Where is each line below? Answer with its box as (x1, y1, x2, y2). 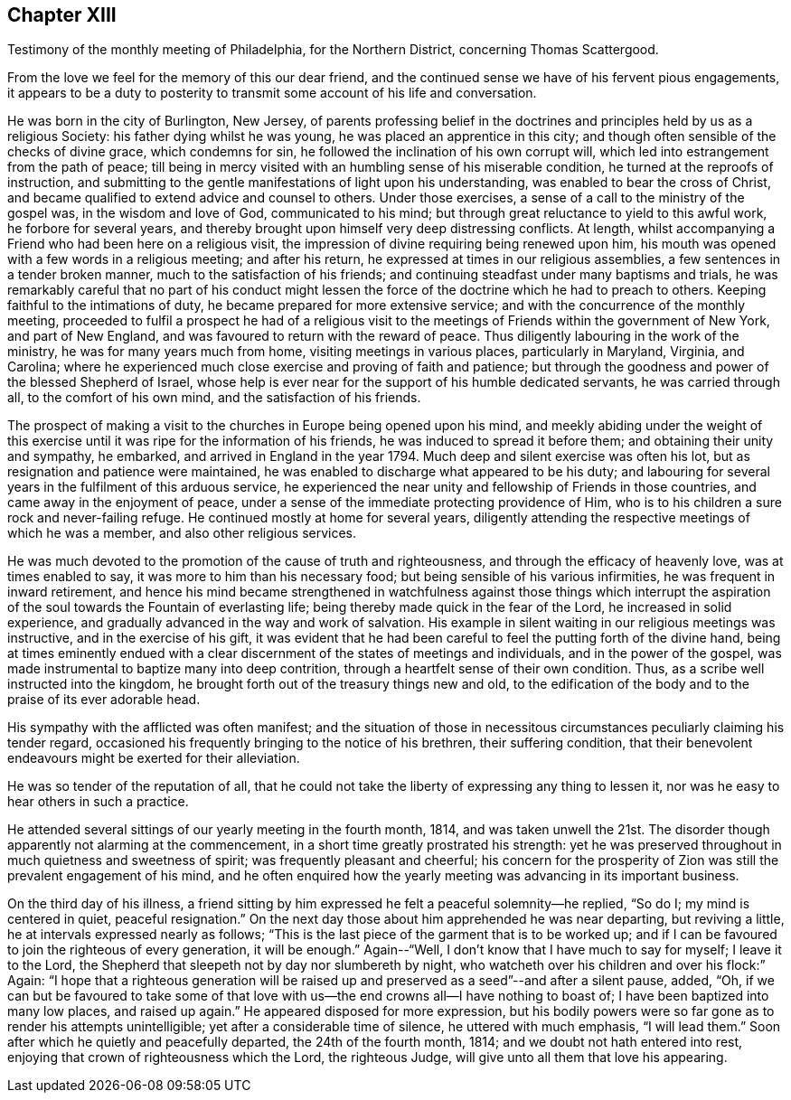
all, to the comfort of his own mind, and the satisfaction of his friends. (7, 390, 421, 406)
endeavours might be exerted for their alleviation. (7, 750, 300, 766)
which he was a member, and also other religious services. (7, 525, 357, 541)
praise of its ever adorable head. (7, 691, 201, 708)
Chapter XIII (7, 4, 117, 26)
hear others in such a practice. (7, 794, 189, 810)
